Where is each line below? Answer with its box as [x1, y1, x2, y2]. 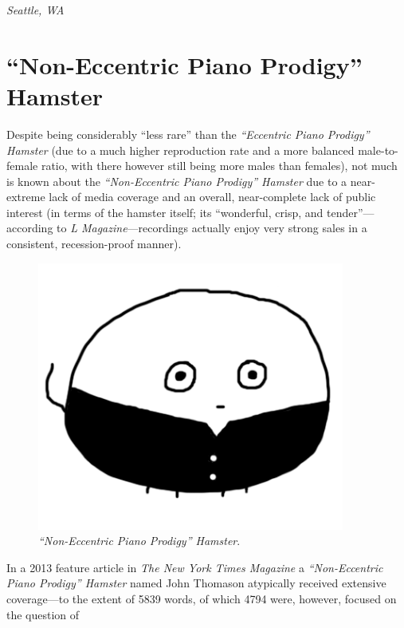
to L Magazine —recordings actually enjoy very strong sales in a [57, 219, 367, 236]
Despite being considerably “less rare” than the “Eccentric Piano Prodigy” [6, 125, 370, 142]
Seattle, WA [6, 2, 65, 18]
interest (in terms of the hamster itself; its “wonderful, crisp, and [6, 203, 324, 220]
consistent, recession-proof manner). [6, 235, 182, 252]
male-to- [358, 141, 398, 158]
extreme [6, 188, 45, 205]
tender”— [326, 203, 375, 220]
